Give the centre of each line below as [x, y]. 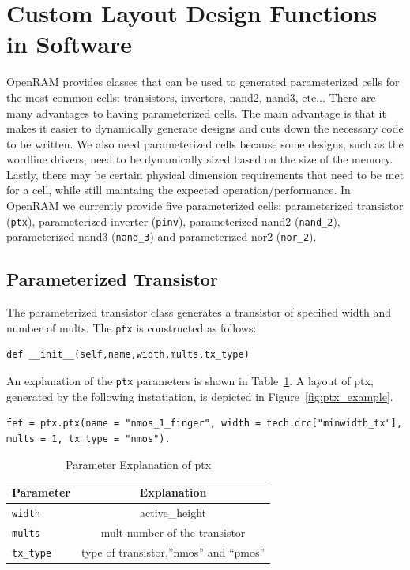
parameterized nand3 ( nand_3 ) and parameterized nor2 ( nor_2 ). [162, 236]
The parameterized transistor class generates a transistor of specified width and [199, 312]
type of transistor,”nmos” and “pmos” [173, 551]
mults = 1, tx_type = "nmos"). [88, 439]
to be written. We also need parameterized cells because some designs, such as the [205, 143]
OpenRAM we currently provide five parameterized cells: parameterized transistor [205, 206]
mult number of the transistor [173, 532]
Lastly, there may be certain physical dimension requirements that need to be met [205, 174]
